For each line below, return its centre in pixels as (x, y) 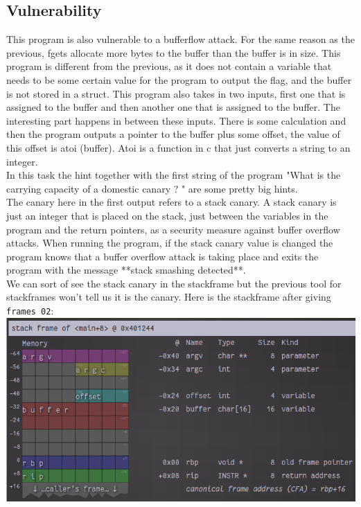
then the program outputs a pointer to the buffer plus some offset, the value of (173, 134)
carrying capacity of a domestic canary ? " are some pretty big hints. (152, 188)
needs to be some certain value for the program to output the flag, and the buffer (179, 79)
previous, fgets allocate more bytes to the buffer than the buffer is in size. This (174, 52)
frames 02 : (30, 311)
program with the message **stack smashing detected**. (126, 270)
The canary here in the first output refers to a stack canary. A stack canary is (171, 202)
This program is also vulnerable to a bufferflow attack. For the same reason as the (180, 39)
